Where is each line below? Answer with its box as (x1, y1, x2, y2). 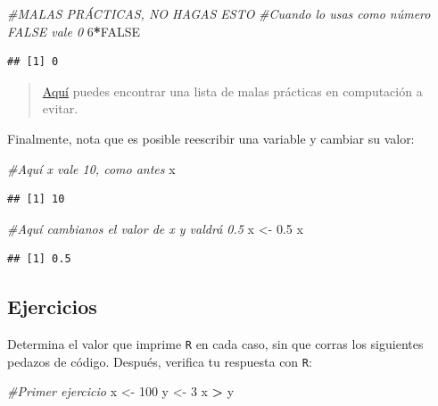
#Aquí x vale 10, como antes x (7, 159, 176, 178)
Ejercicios (7, 293, 97, 320)
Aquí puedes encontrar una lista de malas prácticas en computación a (42, 81, 423, 100)
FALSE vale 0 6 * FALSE (7, 21, 140, 40)
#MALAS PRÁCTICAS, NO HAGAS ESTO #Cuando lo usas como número (7, 4, 431, 22)
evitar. (42, 99, 79, 118)
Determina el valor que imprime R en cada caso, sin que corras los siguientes (7, 335, 424, 353)
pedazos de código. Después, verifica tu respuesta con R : (7, 352, 312, 370)
